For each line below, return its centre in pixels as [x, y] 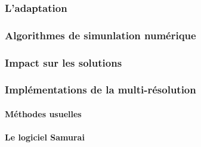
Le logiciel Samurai [45, 137]
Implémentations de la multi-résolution [101, 90]
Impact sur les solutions [64, 62]
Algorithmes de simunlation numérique [101, 35]
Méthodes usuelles [43, 113]
